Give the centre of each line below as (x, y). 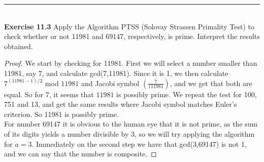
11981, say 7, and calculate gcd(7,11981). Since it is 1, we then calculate (116, 73)
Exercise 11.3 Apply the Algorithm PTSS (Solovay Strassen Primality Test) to (129, 26)
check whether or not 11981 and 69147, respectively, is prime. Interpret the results (132, 36)
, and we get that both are (211, 83)
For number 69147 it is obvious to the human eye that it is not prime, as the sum (131, 124)
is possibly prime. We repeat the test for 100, (187, 94)
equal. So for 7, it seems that (49, 94)
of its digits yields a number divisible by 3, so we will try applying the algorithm (129, 133)
